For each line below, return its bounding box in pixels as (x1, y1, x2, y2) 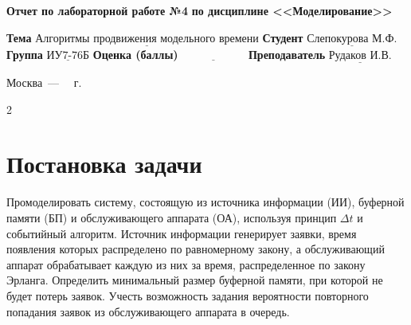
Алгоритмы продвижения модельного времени (35, 33, 259, 45)
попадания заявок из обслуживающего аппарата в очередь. (6, 303, 290, 319)
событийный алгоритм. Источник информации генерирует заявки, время (6, 225, 357, 241)
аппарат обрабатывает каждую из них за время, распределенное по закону (6, 256, 366, 272)
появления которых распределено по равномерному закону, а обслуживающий (6, 241, 385, 257)
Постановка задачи (6, 147, 202, 180)
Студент (262, 29, 303, 45)
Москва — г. (6, 74, 82, 91)
